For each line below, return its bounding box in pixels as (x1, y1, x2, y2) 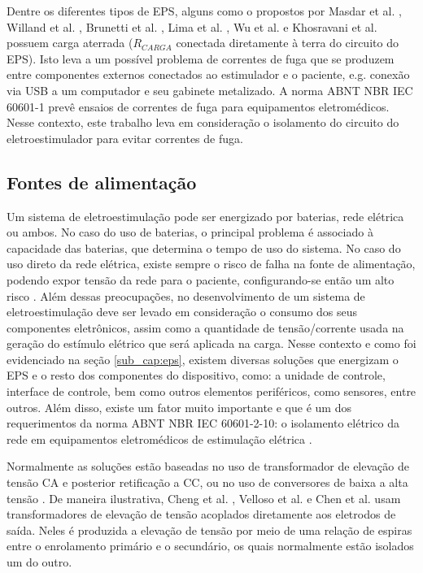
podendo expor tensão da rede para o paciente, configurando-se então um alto (7, 271, 395, 288)
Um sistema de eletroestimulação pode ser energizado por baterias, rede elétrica (7, 207, 404, 224)
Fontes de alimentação (7, 169, 197, 194)
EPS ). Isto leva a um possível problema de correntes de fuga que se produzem (7, 50, 395, 67)
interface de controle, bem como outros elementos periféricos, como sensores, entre (7, 383, 416, 400)
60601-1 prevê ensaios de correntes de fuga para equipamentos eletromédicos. (7, 98, 390, 115)
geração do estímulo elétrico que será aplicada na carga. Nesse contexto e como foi (7, 335, 416, 352)
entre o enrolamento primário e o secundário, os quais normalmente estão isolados (7, 537, 414, 554)
